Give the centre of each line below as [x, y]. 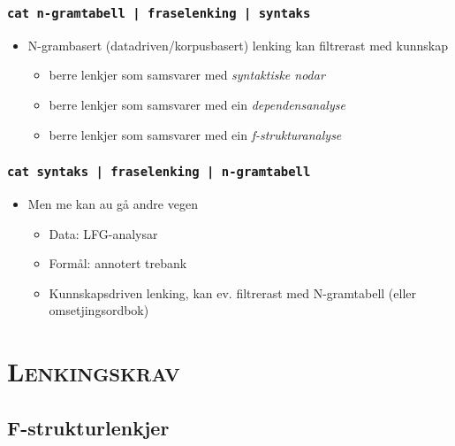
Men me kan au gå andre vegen [113, 203]
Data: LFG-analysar [103, 233]
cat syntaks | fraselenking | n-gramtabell [159, 172]
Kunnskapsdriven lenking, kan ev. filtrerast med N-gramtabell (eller [233, 292]
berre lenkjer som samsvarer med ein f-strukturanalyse [195, 134]
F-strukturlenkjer [88, 427]
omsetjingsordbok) [99, 310]
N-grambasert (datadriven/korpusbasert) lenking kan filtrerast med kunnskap [238, 45]
